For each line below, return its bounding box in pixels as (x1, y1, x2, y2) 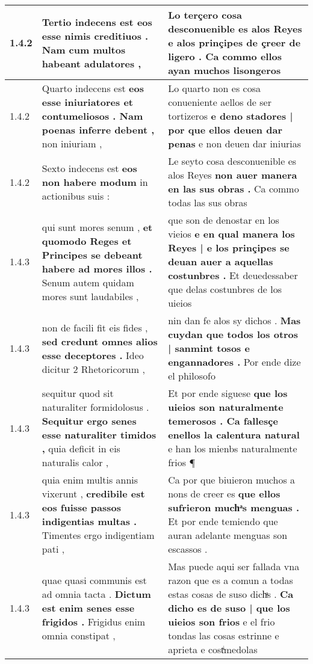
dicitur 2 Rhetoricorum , (42, 361, 145, 376)
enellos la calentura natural (168, 428, 300, 441)
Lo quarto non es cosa (168, 81, 261, 95)
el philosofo (168, 369, 215, 383)
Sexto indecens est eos (42, 161, 137, 175)
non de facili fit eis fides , (42, 320, 148, 334)
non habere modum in (42, 174, 148, 189)
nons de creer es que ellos (168, 487, 280, 500)
